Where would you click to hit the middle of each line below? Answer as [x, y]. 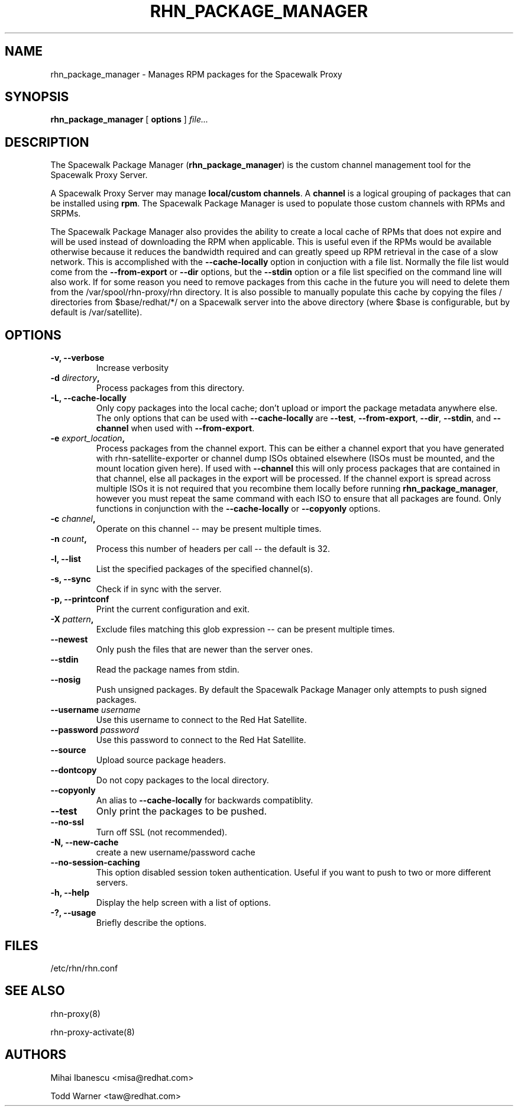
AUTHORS [36, 1055]
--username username [95, 710]
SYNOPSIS [37, 97]
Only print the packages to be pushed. [182, 811]
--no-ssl [67, 822]
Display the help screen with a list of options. [184, 903]
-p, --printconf [80, 599]
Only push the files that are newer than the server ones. [205, 650]
